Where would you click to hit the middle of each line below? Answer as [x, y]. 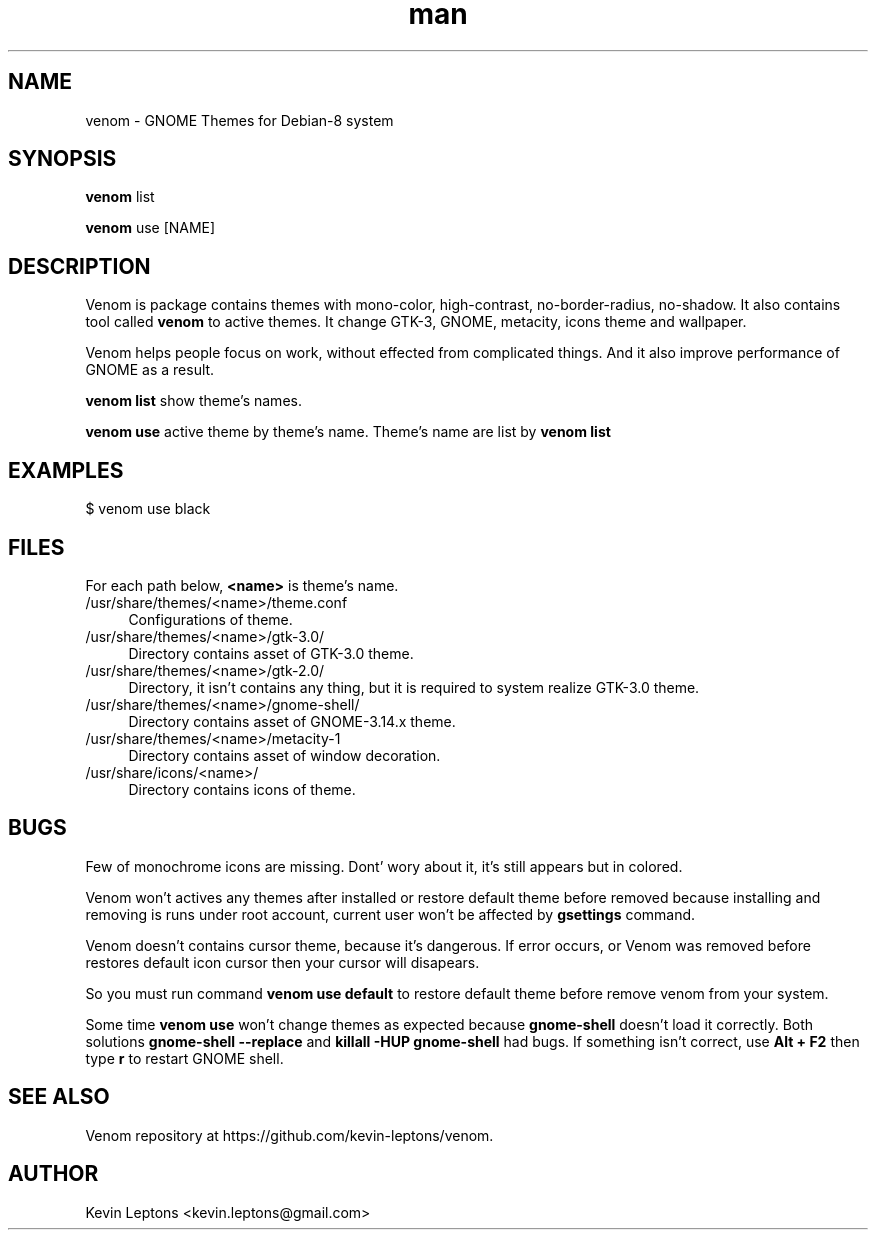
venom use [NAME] [150, 228]
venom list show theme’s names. [193, 401]
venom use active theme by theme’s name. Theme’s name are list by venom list [348, 432]
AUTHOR [53, 1174]
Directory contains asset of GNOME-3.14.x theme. [292, 721]
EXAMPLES [66, 470]
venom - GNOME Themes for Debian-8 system [239, 120]
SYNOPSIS [62, 159]
